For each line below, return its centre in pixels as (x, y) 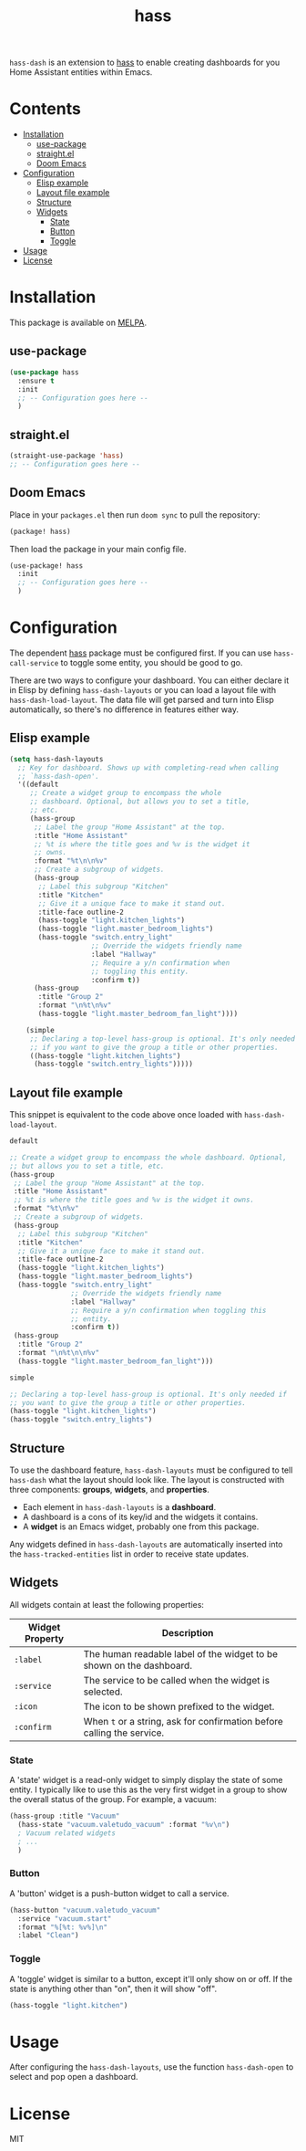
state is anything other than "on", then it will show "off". (113, 1988)
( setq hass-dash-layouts (56, 759)
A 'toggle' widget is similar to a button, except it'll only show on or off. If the (151, 1978)
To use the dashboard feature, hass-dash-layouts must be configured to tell (151, 1470)
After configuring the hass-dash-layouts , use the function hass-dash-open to (152, 2067)
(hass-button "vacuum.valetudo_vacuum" (85, 1910)
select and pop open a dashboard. (74, 2077)
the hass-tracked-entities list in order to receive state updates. (129, 1554)
